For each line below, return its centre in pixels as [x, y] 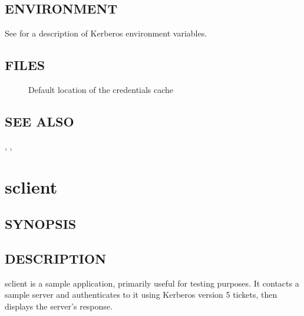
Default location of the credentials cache [101, 89]
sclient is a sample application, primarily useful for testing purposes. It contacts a [152, 283]
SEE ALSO [39, 121]
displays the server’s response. [59, 306]
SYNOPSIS [41, 224]
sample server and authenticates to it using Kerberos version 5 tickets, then [141, 295]
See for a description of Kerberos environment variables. [106, 33]
